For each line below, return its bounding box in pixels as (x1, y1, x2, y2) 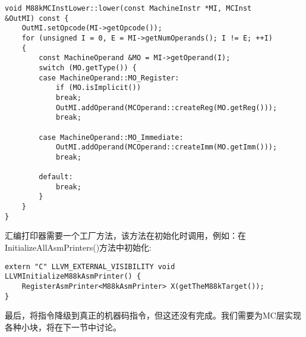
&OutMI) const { (5, 14, 69, 23)
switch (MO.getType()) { (39, 63, 137, 72)
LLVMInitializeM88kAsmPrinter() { (5, 272, 141, 281)
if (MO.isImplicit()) (55, 83, 141, 92)
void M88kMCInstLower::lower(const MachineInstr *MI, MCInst (5, 4, 252, 13)
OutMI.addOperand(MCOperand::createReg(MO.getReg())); (55, 103, 277, 112)
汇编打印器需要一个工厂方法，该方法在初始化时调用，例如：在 (5, 229, 246, 242)
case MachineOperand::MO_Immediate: (39, 133, 184, 142)
